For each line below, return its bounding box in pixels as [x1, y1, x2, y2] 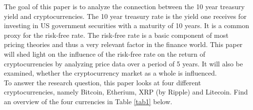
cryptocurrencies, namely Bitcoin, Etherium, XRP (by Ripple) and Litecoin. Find [4, 87, 248, 97]
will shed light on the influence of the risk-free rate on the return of [4, 48, 205, 59]
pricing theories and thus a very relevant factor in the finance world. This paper [4, 39, 243, 49]
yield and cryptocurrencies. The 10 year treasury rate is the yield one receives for [4, 11, 247, 21]
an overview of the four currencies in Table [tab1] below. [4, 96, 173, 106]
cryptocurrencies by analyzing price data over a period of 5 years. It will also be [4, 58, 243, 68]
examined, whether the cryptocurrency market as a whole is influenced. [4, 68, 217, 78]
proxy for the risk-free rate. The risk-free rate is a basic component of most [4, 30, 229, 40]
